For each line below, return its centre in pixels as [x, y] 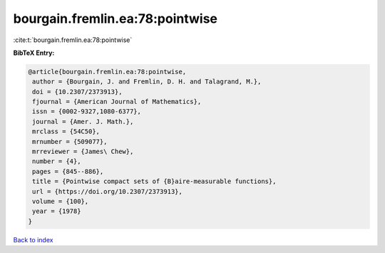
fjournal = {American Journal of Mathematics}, [117, 102]
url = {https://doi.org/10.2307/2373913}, [108, 191]
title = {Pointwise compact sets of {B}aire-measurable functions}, [154, 181]
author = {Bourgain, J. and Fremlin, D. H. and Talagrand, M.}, [147, 82]
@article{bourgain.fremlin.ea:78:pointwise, [107, 72]
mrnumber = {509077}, [70, 141]
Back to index [33, 239]
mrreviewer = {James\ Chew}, [83, 152]
